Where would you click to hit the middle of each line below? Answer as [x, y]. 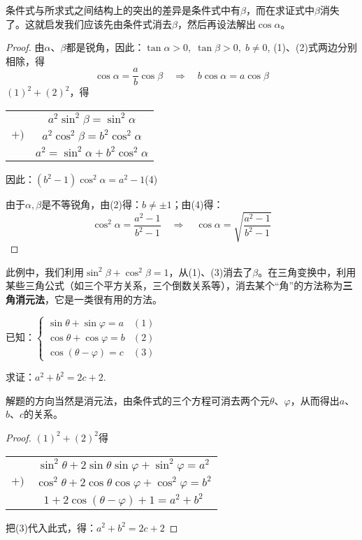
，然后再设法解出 [216, 23]
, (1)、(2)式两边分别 [312, 47]
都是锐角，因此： [105, 47]
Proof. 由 [25, 47]
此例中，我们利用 [45, 271]
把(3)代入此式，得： [51, 527]
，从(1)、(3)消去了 [211, 271]
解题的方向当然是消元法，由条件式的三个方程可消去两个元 [138, 400]
